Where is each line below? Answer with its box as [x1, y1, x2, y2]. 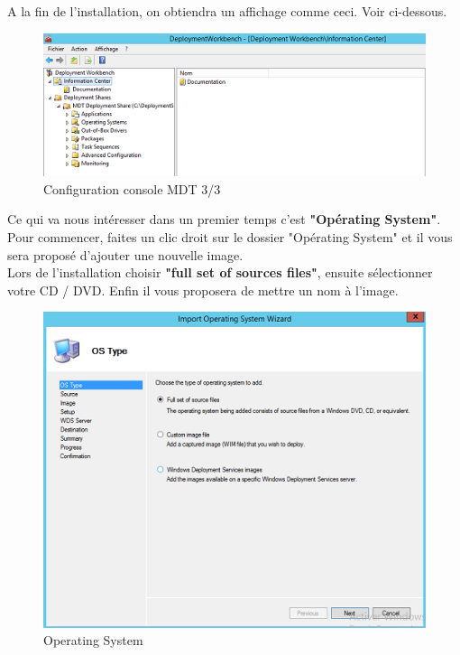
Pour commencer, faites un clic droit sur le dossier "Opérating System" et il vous [7, 227, 453, 246]
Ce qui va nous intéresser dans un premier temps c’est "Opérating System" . [7, 210, 441, 229]
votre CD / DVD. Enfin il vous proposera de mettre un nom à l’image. [7, 280, 399, 299]
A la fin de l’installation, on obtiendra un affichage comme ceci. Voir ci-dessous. [7, 2, 447, 20]
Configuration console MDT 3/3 [43, 179, 221, 198]
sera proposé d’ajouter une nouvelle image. [7, 245, 244, 264]
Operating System [43, 631, 143, 650]
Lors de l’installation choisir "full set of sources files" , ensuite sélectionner [7, 263, 433, 282]
